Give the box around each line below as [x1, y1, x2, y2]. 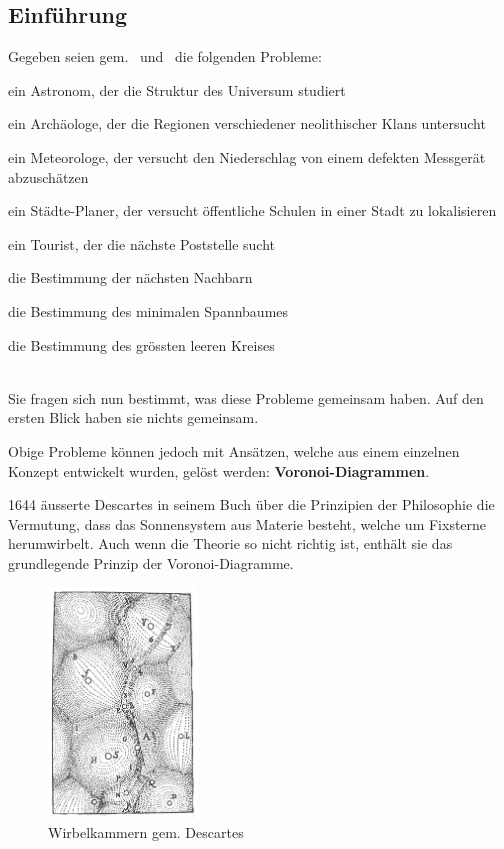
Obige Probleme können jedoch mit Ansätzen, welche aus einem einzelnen [8, 440, 460, 461]
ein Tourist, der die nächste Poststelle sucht [8, 233, 276, 254]
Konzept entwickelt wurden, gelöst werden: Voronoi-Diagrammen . [8, 460, 430, 481]
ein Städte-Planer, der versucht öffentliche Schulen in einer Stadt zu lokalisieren [8, 200, 497, 221]
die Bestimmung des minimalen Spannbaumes [8, 300, 289, 321]
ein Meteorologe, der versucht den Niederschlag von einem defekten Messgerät [8, 146, 486, 167]
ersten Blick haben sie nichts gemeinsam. [8, 407, 259, 428]
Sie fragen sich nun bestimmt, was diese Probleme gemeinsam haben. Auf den [8, 387, 484, 408]
